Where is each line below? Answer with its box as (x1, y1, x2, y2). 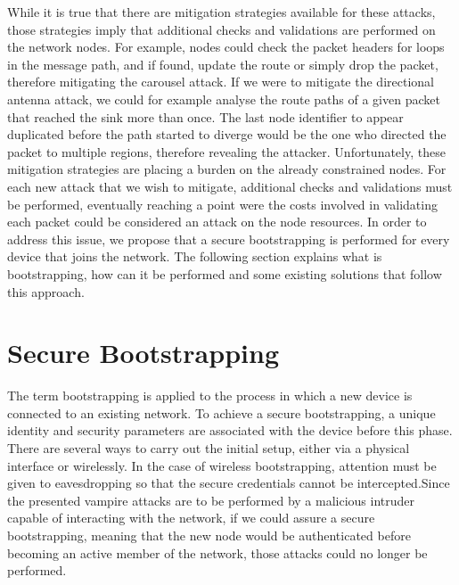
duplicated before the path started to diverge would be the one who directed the (7, 125, 447, 144)
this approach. (7, 282, 85, 301)
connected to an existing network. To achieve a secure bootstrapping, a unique (7, 403, 436, 422)
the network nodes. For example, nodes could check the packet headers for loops (7, 37, 445, 56)
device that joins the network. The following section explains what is (7, 247, 382, 266)
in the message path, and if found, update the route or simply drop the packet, (7, 54, 439, 73)
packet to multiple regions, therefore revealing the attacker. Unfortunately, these (7, 142, 446, 161)
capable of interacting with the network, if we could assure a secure (7, 508, 375, 527)
